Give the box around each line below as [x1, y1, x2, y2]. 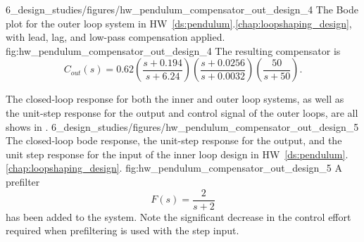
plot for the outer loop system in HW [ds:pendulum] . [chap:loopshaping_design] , [6, 15, 352, 30]
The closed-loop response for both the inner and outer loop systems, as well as [6, 91, 344, 106]
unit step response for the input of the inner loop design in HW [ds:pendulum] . [6, 146, 349, 161]
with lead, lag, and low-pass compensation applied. [6, 30, 225, 44]
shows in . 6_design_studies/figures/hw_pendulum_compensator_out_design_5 [6, 119, 359, 134]
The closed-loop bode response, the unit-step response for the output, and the [6, 133, 342, 148]
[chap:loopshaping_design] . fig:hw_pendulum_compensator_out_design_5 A [6, 160, 343, 175]
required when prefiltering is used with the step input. [6, 223, 239, 238]
